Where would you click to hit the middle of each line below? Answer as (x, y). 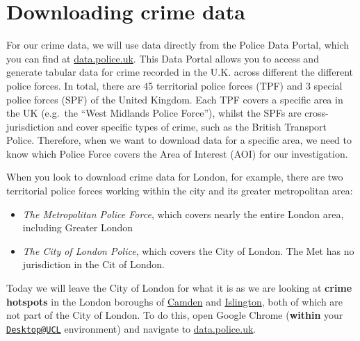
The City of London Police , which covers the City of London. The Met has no (188, 250)
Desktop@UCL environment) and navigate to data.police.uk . (131, 328)
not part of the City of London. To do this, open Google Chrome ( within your (175, 315)
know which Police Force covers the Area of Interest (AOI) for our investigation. (177, 153)
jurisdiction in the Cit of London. (93, 264)
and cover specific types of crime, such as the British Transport (192, 126)
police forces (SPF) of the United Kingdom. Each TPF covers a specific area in (175, 99)
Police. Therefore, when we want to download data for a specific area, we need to (179, 140)
